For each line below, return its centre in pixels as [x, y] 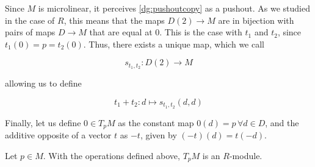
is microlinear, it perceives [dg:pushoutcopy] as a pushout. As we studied [174, 8]
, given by [158, 135]
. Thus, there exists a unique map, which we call [174, 44]
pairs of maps [30, 32]
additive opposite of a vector [58, 135]
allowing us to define [43, 83]
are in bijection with [256, 20]
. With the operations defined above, [111, 155]
